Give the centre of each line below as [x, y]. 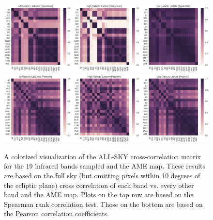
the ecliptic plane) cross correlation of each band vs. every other [99, 185]
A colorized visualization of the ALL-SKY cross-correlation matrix [102, 156]
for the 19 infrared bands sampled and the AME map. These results [105, 166]
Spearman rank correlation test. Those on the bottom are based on [103, 204]
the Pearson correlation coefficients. [57, 213]
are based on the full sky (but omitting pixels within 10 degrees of [102, 175]
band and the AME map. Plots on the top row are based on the [99, 195]
